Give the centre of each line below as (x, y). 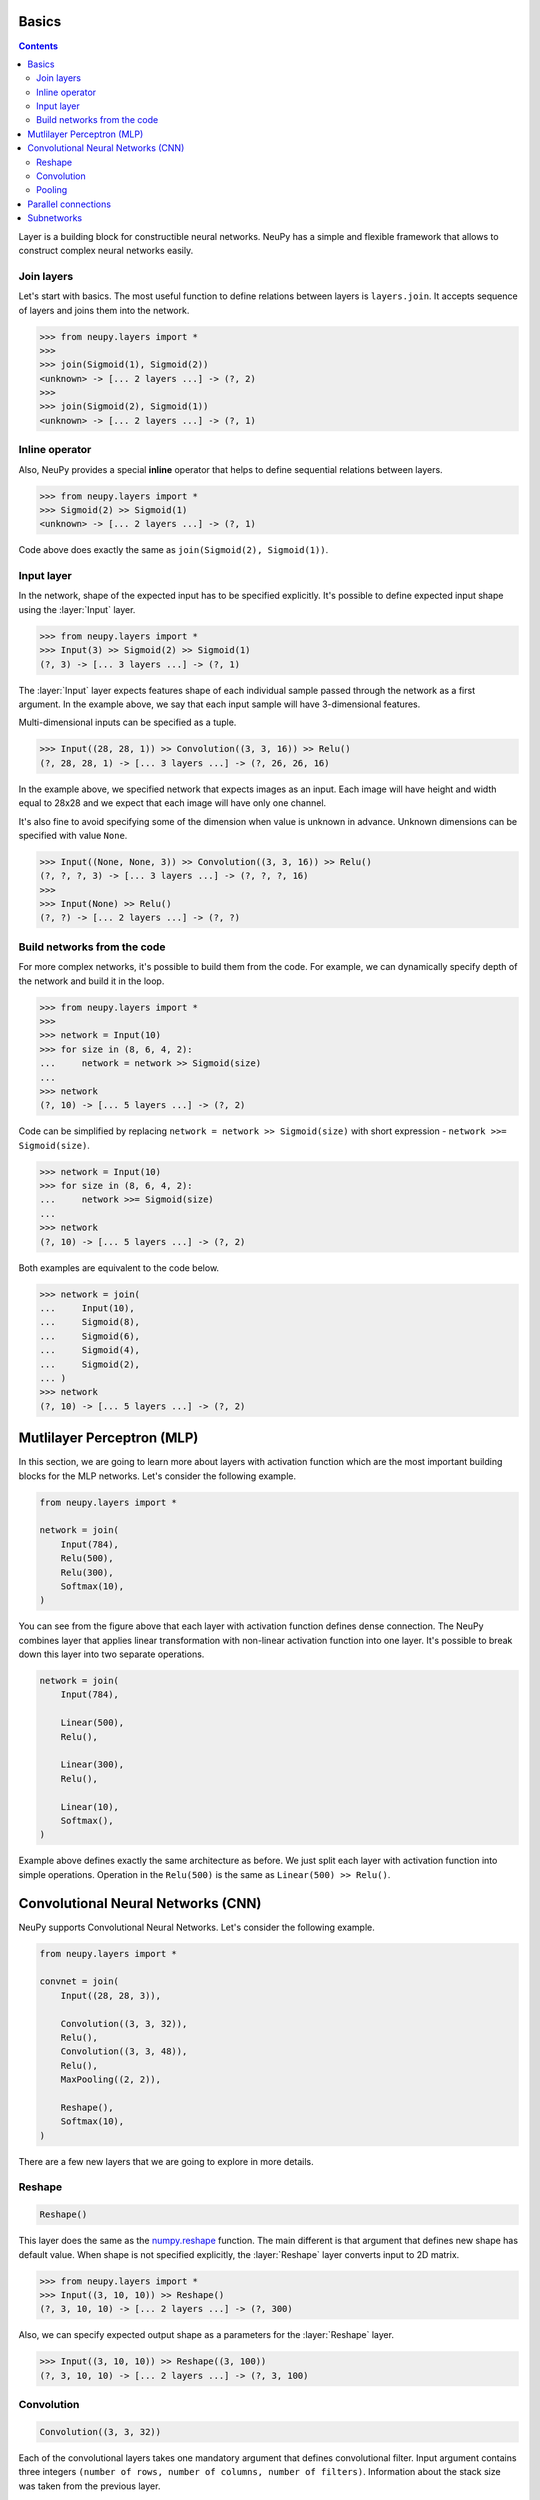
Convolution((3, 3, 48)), (124, 2051)
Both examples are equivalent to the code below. (119, 1267)
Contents (38, 46)
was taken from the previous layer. (89, 2486)
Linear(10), (90, 1806)
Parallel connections (69, 204)
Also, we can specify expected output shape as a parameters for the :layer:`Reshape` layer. (206, 2335)
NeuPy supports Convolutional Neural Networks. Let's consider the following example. (196, 1927)
